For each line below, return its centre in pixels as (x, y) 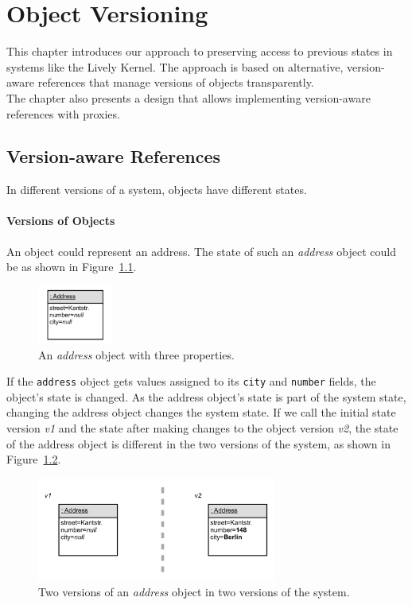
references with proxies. (63, 113)
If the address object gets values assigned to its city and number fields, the (191, 381)
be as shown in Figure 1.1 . (72, 267)
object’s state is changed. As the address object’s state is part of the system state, (206, 396)
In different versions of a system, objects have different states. (157, 190)
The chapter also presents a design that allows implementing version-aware (189, 97)
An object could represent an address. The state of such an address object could (201, 251)
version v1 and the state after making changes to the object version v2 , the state (202, 427)
